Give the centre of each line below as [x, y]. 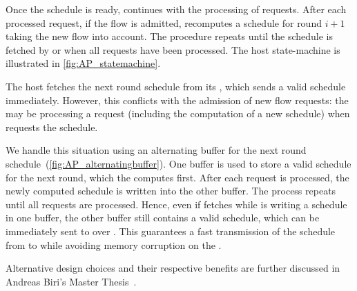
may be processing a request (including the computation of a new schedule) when [178, 113]
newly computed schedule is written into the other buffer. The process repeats [171, 191]
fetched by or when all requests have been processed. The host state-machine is [173, 49]
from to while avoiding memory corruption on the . [114, 244]
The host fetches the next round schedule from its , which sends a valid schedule [176, 86]
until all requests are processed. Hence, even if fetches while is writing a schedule [176, 204]
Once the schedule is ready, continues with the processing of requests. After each [176, 9]
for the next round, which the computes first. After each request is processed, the [177, 177]
